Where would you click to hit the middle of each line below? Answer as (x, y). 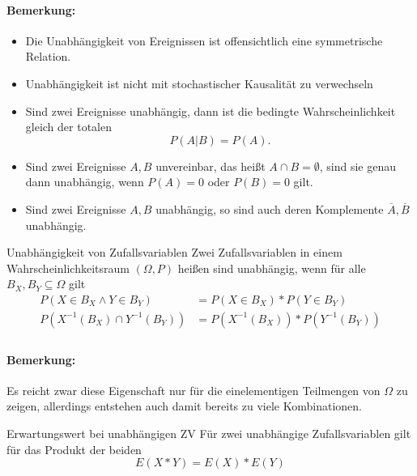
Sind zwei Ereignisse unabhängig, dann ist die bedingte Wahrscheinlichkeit (211, 110)
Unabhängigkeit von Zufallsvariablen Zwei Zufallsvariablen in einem (174, 252)
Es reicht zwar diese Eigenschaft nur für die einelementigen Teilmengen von (194, 390)
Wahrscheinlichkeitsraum (68, 268)
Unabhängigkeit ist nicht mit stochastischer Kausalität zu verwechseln (199, 83)
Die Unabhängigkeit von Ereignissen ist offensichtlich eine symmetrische (204, 40)
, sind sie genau (357, 166)
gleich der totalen (69, 127)
